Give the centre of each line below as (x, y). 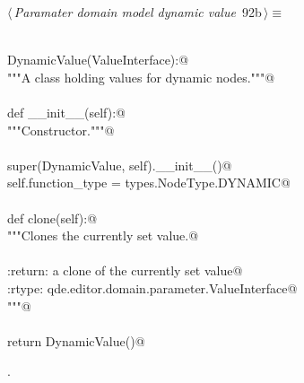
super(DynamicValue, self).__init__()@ (120, 165)
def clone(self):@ (52, 218)
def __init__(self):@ (66, 112)
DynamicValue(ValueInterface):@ (98, 60)
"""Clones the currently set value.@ (103, 235)
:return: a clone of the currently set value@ (125, 270)
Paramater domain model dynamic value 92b (138, 12)
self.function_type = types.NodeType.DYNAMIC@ (149, 183)
